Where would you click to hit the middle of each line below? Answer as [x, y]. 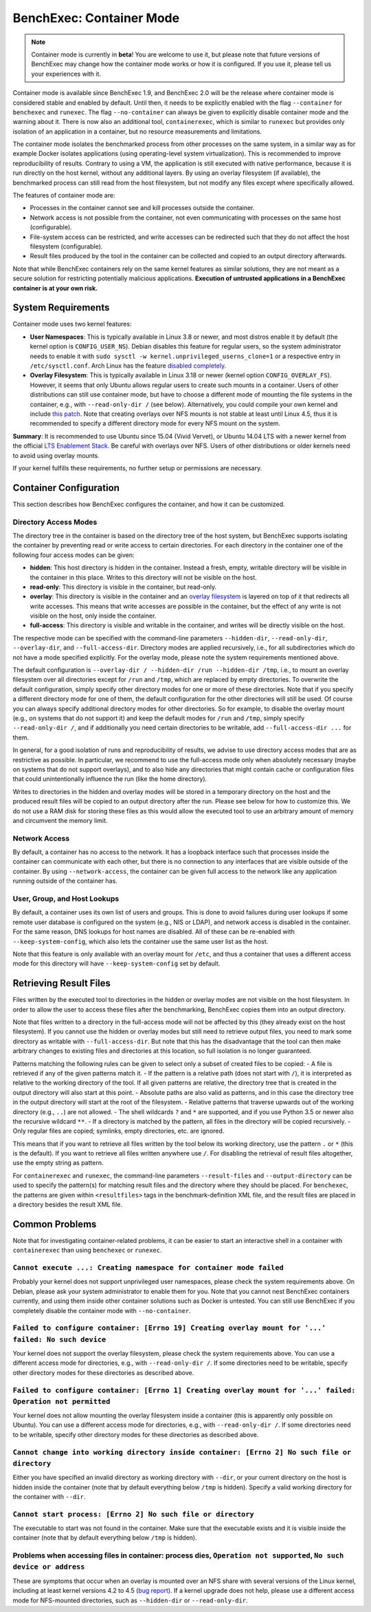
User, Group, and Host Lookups [66, 899]
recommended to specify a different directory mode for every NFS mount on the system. [155, 423]
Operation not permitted [61, 1401]
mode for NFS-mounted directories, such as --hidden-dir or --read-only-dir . [130, 1600]
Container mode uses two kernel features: [72, 324]
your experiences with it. [66, 74]
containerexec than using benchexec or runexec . [87, 1250]
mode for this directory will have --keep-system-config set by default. [116, 963]
